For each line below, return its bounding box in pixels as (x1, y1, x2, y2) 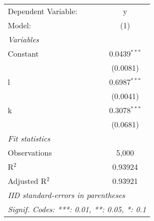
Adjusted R (8, 175, 47, 186)
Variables (8, 34, 39, 45)
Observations (8, 147, 52, 158)
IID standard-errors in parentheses (8, 189, 125, 201)
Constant (8, 48, 39, 59)
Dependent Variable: (8, 5, 77, 17)
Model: (8, 20, 32, 31)
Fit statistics (8, 133, 51, 144)
